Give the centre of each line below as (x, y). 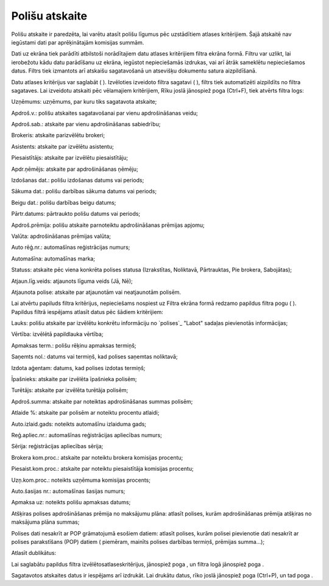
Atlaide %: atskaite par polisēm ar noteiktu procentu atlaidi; (85, 413)
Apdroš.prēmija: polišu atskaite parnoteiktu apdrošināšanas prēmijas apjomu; (108, 225)
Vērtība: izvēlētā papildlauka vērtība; (57, 334)
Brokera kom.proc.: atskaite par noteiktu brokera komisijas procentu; (97, 457)
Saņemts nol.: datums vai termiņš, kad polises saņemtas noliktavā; (94, 357)
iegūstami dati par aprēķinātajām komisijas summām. (78, 42)
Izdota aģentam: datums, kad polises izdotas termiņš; (78, 368)
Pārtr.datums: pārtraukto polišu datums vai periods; (76, 214)
